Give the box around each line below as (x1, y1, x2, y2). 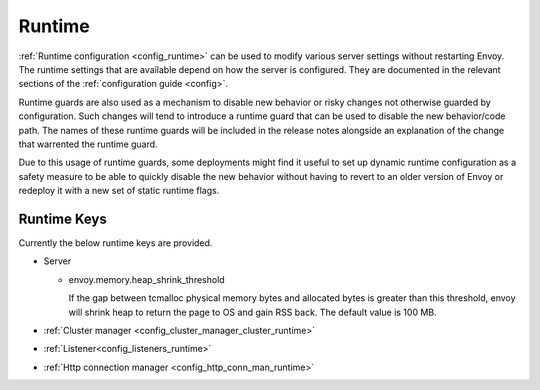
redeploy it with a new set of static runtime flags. (18, 185, 220, 197)
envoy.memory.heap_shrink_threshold (68, 273, 225, 285)
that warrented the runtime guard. (18, 138, 159, 150)
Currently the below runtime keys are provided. (18, 236, 213, 249)
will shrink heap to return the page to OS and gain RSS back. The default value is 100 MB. (68, 306, 437, 318)
